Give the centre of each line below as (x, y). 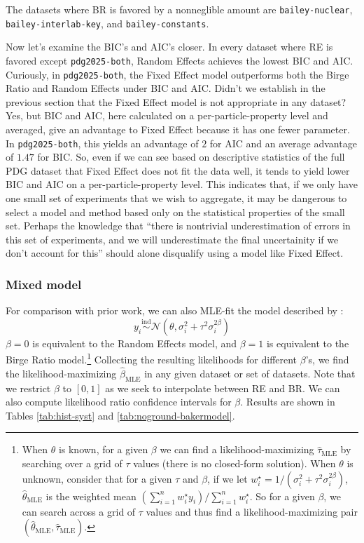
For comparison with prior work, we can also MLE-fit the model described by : (175, 310)
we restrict (28, 388)
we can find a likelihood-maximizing (237, 449)
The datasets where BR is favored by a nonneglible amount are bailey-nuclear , (179, 9)
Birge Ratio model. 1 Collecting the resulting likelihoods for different (152, 358)
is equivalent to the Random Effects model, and (135, 343)
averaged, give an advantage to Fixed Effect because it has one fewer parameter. (178, 129)
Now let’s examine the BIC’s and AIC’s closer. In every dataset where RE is (169, 47)
